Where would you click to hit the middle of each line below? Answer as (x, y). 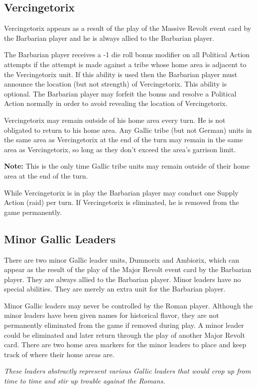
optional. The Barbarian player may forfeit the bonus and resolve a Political (120, 93)
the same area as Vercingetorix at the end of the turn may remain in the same (124, 140)
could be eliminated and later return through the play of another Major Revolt (125, 335)
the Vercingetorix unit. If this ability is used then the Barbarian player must (121, 74)
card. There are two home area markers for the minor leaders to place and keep (125, 344)
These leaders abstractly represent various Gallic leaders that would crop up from (128, 371)
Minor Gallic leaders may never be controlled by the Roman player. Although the (128, 305)
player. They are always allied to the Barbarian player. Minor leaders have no (123, 279)
